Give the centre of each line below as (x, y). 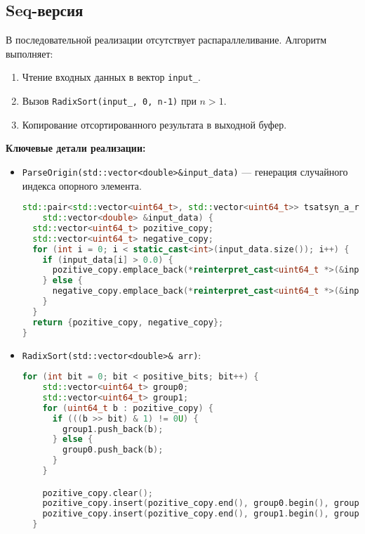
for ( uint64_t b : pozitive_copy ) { (128, 408)
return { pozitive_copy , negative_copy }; (128, 322)
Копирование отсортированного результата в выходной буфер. (154, 124)
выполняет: (29, 53)
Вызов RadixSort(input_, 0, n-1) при (109, 101)
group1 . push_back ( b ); (113, 429)
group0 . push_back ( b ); (113, 450)
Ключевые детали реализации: (76, 148)
